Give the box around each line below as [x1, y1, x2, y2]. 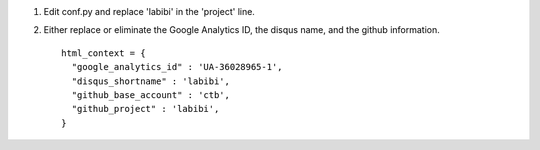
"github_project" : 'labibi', [71, 103, 220, 115]
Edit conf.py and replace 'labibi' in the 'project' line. [43, 6, 255, 17]
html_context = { [61, 47, 146, 59]
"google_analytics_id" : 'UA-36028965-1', [71, 61, 284, 73]
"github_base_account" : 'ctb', [71, 89, 230, 100]
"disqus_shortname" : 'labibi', [71, 75, 230, 87]
